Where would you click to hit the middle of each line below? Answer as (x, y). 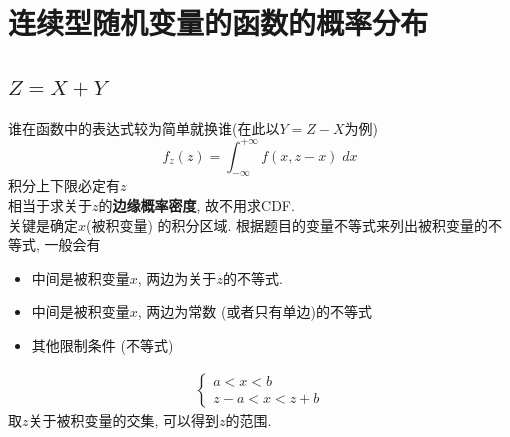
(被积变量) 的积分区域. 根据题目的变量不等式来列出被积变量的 (287, 224)
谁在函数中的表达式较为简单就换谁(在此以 (144, 127)
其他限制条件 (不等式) (102, 345)
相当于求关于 (50, 205)
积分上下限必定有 (64, 185)
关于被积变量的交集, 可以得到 (124, 419)
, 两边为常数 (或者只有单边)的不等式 (254, 311)
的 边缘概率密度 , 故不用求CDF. (196, 205)
